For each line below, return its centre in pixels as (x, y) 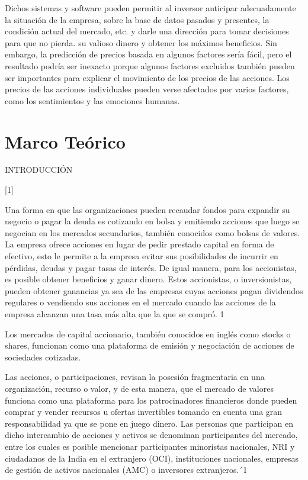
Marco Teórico (65, 141)
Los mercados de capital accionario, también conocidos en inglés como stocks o (148, 334)
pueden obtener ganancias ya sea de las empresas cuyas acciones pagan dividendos (154, 290)
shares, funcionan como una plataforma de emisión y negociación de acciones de (150, 345)
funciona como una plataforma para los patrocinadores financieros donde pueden (151, 400)
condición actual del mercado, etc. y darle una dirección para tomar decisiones (147, 31)
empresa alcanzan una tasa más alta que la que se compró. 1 (115, 314)
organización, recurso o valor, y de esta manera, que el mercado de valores (139, 388)
